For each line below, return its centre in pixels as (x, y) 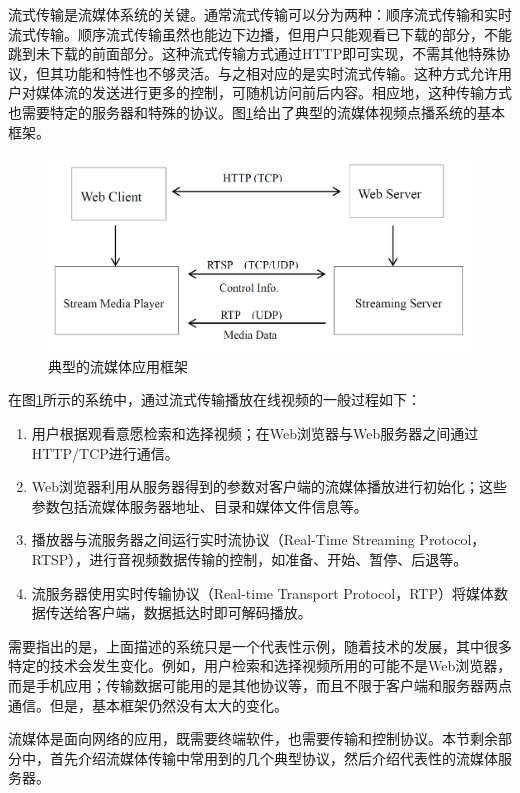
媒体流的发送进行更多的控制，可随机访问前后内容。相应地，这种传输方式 (273, 92)
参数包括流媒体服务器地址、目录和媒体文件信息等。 (199, 505)
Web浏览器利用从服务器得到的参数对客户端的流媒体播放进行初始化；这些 (269, 486)
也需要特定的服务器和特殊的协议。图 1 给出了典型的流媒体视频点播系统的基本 (256, 111)
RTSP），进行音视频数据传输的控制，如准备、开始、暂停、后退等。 (249, 558)
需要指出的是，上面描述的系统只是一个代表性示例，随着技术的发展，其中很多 (260, 645)
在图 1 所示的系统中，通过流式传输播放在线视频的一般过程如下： (214, 399)
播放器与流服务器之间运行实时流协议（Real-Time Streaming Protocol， (258, 539)
